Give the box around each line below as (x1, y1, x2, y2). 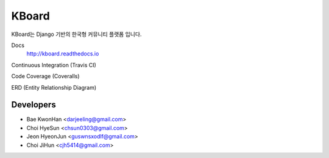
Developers (11, 99, 56, 110)
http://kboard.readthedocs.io (26, 50, 99, 57)
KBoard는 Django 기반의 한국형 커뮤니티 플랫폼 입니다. (11, 31, 142, 38)
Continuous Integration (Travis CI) (11, 61, 97, 68)
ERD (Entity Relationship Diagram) (11, 84, 97, 91)
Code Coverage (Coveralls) (11, 73, 80, 80)
